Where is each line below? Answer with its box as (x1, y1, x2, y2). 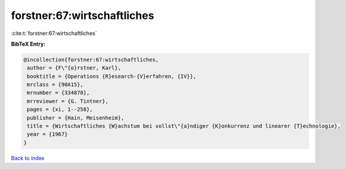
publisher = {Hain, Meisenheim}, (27, 114, 124, 121)
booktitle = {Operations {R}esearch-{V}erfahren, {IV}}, (27, 73, 197, 79)
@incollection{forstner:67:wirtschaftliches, (23, 56, 159, 63)
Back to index (11, 154, 45, 161)
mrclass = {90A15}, (27, 81, 83, 88)
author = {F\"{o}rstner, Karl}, (27, 65, 121, 71)
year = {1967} (27, 131, 68, 138)
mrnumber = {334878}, (27, 90, 90, 96)
